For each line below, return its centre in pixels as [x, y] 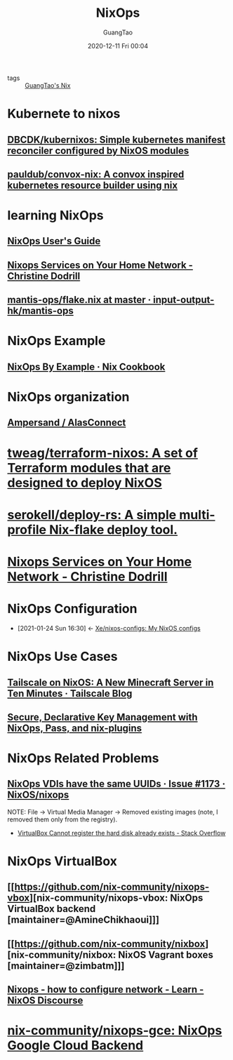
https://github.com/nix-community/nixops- [112, 887]
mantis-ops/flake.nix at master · [79, 300]
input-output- [184, 300]
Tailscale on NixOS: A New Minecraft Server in [111, 682]
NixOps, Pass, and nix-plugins [75, 728]
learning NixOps [55, 216]
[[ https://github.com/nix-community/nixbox [106, 944]
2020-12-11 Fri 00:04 [118, 46]
